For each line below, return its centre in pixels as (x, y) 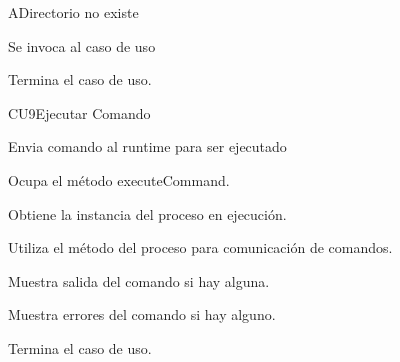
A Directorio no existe (73, 12)
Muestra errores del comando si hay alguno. (142, 314)
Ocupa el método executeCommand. (119, 179)
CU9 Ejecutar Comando (79, 112)
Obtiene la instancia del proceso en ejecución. (147, 213)
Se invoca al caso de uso (82, 45)
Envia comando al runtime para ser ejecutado (147, 146)
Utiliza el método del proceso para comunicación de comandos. (200, 247)
